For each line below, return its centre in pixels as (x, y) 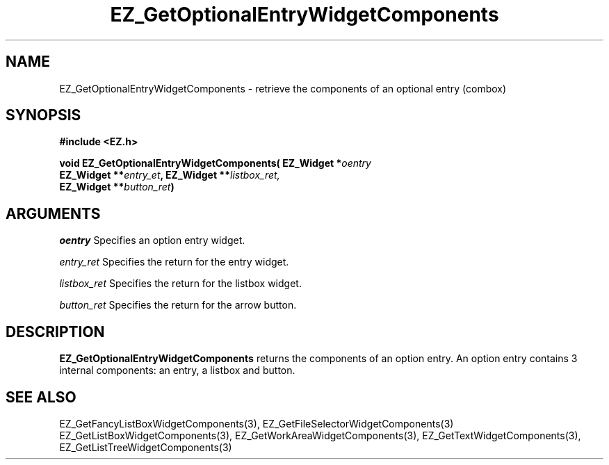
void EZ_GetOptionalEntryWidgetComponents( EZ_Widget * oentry (215, 163)
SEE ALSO (41, 397)
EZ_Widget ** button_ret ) (117, 187)
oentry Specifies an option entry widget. (152, 240)
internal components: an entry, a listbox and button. (177, 370)
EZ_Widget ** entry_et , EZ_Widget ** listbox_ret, (170, 175)
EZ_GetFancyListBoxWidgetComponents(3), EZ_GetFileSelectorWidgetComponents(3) (257, 423)
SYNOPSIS (43, 115)
